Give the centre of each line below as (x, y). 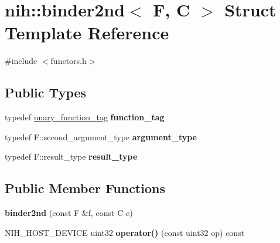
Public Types (46, 92)
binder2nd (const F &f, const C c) (69, 213)
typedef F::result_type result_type (71, 156)
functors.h (69, 61)
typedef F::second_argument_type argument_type (101, 136)
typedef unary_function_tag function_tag (85, 117)
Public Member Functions (85, 188)
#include (21, 61)
